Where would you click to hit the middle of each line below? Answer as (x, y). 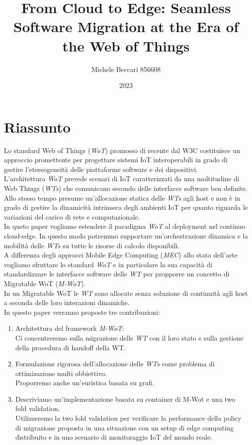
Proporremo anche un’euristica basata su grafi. (85, 383)
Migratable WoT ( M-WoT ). (45, 283)
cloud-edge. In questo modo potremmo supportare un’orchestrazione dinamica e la (126, 235)
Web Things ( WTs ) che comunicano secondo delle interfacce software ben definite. (126, 188)
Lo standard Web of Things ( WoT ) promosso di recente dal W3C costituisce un (122, 150)
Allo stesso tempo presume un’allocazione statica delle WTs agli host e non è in (122, 197)
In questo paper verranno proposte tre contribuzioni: (82, 312)
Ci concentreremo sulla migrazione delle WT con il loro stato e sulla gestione (129, 337)
